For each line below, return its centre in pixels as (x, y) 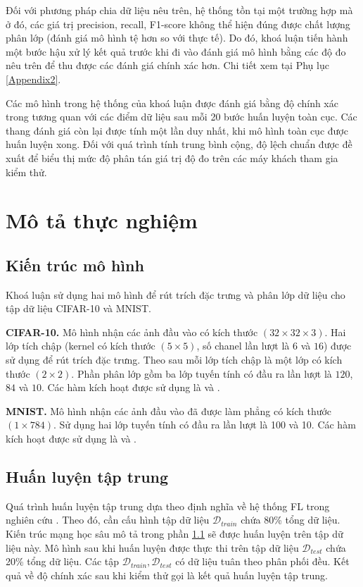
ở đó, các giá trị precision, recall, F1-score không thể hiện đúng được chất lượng (178, 24)
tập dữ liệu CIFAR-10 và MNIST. (78, 308)
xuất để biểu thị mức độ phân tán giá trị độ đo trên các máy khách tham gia (172, 157)
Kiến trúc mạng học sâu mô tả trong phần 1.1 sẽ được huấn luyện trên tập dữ (174, 534)
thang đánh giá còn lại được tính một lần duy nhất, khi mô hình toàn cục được (177, 130)
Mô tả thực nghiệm (102, 220)
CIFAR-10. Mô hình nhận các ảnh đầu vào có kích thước (132, 332)
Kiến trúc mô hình (75, 265)
